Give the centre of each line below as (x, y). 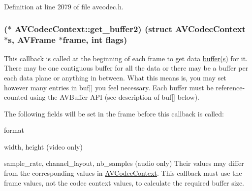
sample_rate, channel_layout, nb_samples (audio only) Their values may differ (124, 163)
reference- (230, 87)
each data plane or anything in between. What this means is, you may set (115, 77)
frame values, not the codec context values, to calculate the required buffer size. (124, 182)
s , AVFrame (32, 40)
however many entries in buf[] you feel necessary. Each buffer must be (109, 87)
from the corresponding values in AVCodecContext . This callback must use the (123, 173)
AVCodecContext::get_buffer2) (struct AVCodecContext (130, 28)
